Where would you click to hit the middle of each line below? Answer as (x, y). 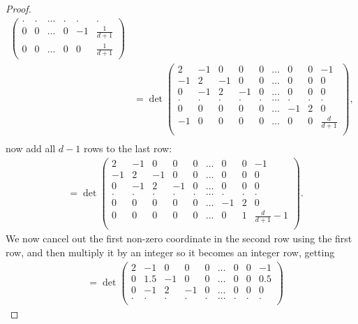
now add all (31, 148)
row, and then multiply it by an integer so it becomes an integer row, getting (170, 252)
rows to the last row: (128, 148)
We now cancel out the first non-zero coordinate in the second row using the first (179, 238)
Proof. (18, 8)
